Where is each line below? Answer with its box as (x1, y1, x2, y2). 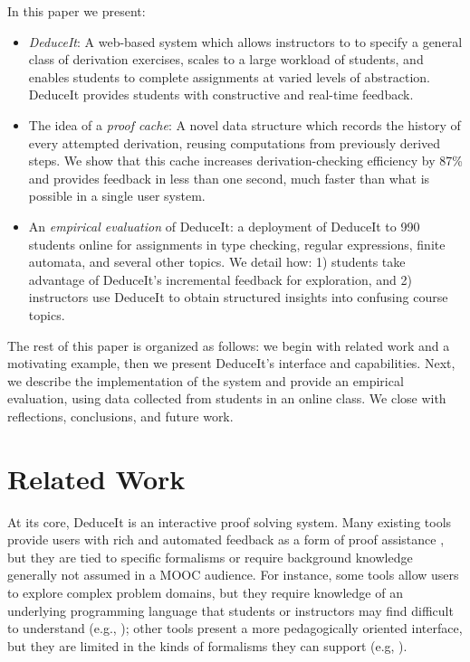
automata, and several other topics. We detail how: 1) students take (28, 252, 406, 271)
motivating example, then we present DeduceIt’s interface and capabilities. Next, (7, 354, 456, 373)
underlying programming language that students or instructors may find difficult (7, 601, 454, 619)
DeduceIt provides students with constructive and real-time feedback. (28, 85, 414, 104)
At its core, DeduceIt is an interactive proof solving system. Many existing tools (7, 512, 452, 531)
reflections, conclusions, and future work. (7, 406, 234, 425)
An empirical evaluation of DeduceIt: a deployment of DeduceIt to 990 (28, 216, 420, 235)
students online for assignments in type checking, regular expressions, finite (28, 234, 446, 253)
